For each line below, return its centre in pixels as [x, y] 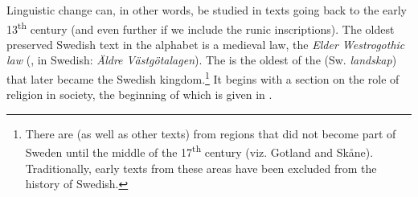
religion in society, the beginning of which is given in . [139, 94]
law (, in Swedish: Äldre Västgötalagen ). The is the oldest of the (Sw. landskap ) [202, 60]
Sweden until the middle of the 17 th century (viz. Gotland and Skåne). [199, 151]
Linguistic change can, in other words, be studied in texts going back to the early [207, 10]
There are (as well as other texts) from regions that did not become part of [211, 133]
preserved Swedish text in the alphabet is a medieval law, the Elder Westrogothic [206, 44]
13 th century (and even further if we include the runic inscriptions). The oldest [201, 27]
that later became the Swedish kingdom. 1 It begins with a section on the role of [203, 78]
